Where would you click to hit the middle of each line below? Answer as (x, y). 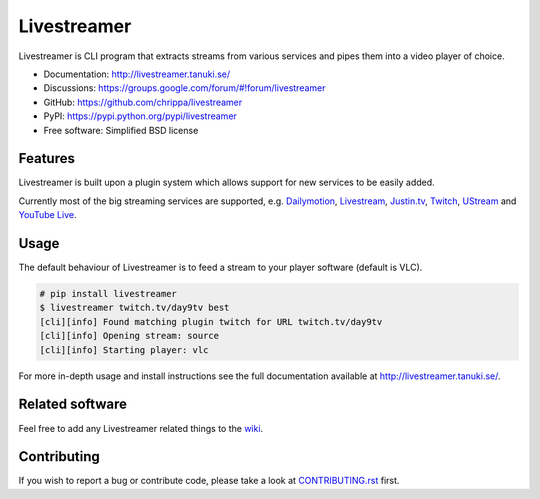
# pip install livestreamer (108, 294)
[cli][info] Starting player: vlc (124, 349)
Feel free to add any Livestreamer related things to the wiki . (141, 428)
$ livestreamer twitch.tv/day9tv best (134, 308)
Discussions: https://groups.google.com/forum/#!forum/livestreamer (184, 88)
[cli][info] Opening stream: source (129, 336)
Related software (72, 404)
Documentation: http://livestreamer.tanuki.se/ (137, 74)
